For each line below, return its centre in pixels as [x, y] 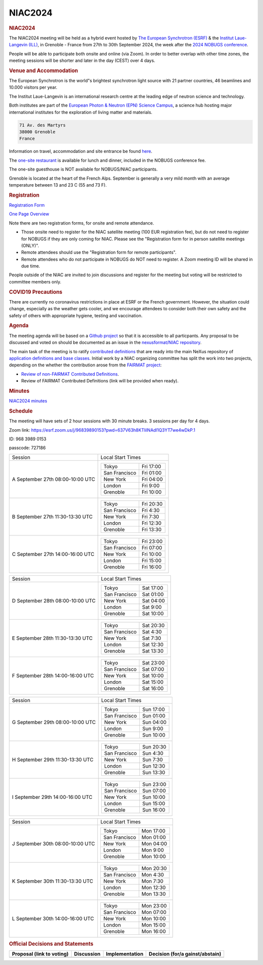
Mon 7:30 [152, 881]
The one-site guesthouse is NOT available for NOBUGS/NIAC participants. [83, 169]
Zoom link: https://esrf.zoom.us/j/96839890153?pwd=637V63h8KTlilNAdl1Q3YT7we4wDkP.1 [102, 430]
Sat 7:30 [152, 638]
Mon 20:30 [154, 868]
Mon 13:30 [154, 894]
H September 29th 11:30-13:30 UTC [53, 759]
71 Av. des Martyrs [42, 125]
